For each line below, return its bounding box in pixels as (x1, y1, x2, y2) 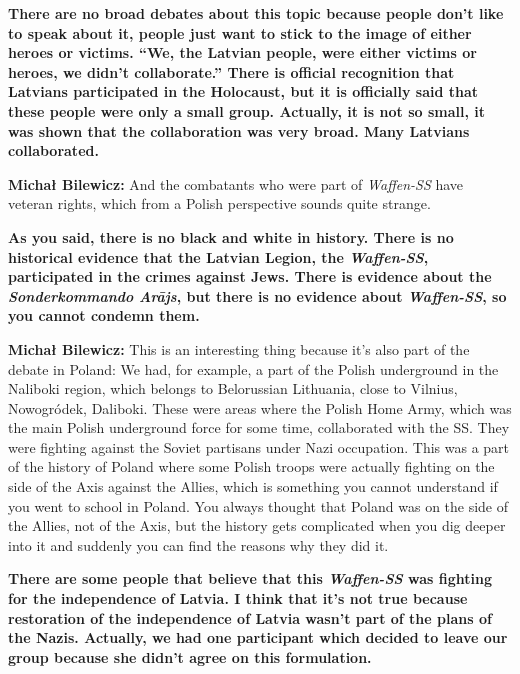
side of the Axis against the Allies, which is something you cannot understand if (8, 476, 498, 497)
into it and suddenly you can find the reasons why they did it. (8, 534, 389, 555)
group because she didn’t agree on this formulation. (8, 646, 372, 667)
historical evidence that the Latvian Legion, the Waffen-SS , (8, 246, 429, 267)
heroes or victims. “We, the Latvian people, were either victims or (8, 42, 477, 63)
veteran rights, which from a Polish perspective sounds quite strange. (8, 193, 431, 214)
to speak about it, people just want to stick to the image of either (8, 22, 472, 43)
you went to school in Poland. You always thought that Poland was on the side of (8, 495, 509, 516)
